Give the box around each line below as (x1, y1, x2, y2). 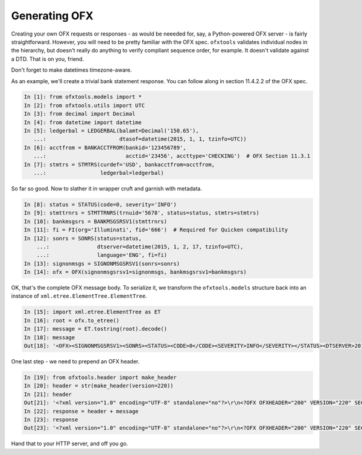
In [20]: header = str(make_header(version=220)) (24, 383, 174, 389)
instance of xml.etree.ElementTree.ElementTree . (11, 292, 147, 300)
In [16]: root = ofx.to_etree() (24, 317, 120, 324)
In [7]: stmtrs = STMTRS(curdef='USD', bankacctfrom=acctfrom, (24, 161, 215, 168)
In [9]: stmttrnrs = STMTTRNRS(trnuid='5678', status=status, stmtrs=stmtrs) (24, 210, 259, 216)
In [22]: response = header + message (24, 407, 139, 415)
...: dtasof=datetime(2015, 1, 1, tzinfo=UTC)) (33, 136, 247, 143)
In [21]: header (24, 391, 72, 398)
